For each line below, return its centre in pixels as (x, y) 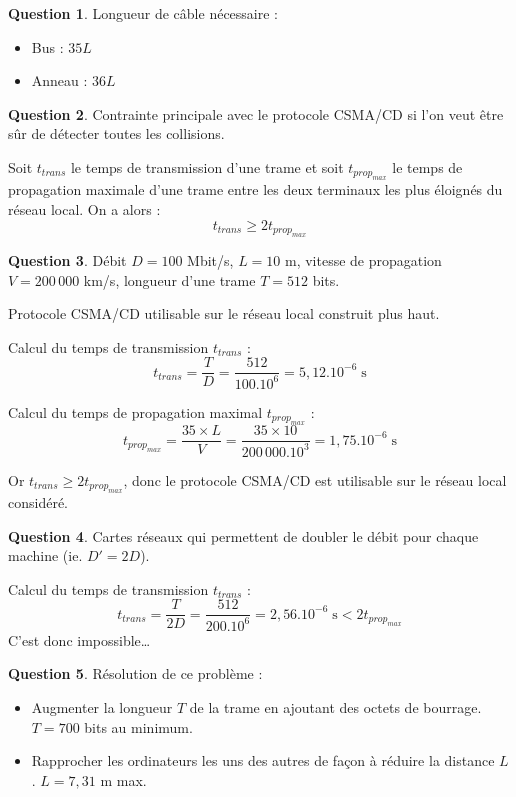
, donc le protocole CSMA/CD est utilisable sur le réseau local (315, 479)
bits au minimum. (138, 726)
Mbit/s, (210, 259)
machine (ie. (45, 555)
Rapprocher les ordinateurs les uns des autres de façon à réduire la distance (263, 760)
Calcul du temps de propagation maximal (135, 411)
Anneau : (59, 80)
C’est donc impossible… (79, 639)
